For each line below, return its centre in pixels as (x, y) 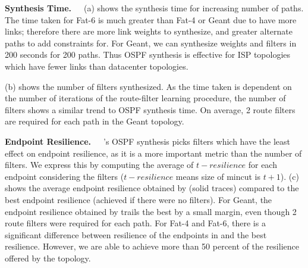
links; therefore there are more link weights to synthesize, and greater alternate (149, 31)
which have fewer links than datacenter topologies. (97, 66)
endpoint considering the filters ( (65, 176)
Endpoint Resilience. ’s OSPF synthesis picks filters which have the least (148, 141)
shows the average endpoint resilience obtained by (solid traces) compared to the (152, 188)
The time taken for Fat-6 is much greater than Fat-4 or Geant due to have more (151, 19)
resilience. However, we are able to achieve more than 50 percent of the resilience (152, 246)
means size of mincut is (218, 176)
